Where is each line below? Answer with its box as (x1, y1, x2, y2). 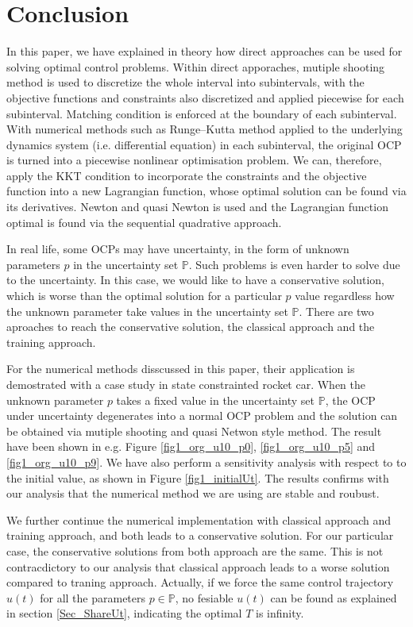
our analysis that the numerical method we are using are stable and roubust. (6, 485, 380, 502)
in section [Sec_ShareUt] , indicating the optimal (6, 605, 242, 621)
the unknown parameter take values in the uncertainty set (6, 302, 288, 319)
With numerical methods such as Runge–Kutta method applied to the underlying (6, 121, 403, 137)
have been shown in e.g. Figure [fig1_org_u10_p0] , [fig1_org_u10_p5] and (6, 438, 376, 455)
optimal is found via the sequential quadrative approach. (6, 213, 282, 230)
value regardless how (295, 287, 395, 304)
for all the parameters (40, 589, 146, 606)
